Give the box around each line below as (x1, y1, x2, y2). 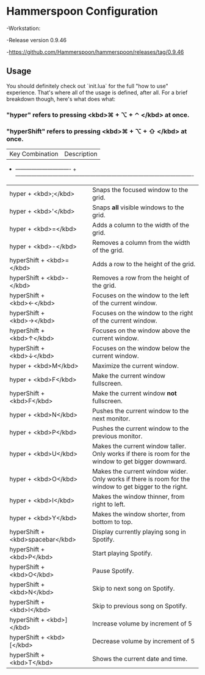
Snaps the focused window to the (92, 185, 189, 194)
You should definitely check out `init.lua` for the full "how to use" (6, 82, 169, 89)
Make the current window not (92, 389, 177, 397)
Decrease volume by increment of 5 (92, 636, 195, 645)
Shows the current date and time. (92, 654, 188, 663)
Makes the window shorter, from (92, 510, 185, 518)
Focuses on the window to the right (92, 308, 193, 317)
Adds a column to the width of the (92, 220, 189, 229)
